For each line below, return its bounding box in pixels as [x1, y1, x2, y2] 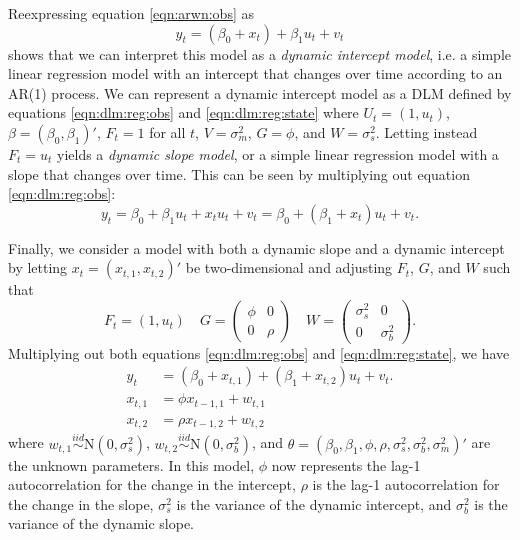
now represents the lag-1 [271, 454, 421, 475]
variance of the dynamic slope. [8, 513, 195, 534]
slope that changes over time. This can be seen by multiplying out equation [8, 163, 470, 184]
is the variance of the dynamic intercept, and [176, 493, 452, 514]
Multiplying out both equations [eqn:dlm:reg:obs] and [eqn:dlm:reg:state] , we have [8, 342, 510, 363]
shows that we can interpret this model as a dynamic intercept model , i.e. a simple [8, 43, 511, 64]
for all [149, 121, 186, 142]
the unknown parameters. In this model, [8, 454, 255, 475]
